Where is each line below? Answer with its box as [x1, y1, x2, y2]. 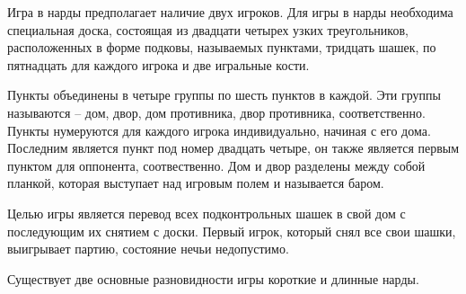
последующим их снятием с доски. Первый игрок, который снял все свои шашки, [7, 221, 456, 240]
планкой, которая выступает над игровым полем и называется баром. [7, 174, 384, 192]
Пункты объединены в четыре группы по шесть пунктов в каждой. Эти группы [7, 85, 441, 104]
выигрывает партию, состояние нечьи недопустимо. [7, 239, 289, 258]
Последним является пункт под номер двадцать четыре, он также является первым [7, 138, 460, 157]
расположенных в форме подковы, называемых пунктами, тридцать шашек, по [7, 38, 436, 57]
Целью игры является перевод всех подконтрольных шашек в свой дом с [7, 203, 406, 222]
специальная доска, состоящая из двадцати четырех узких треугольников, [7, 20, 409, 39]
